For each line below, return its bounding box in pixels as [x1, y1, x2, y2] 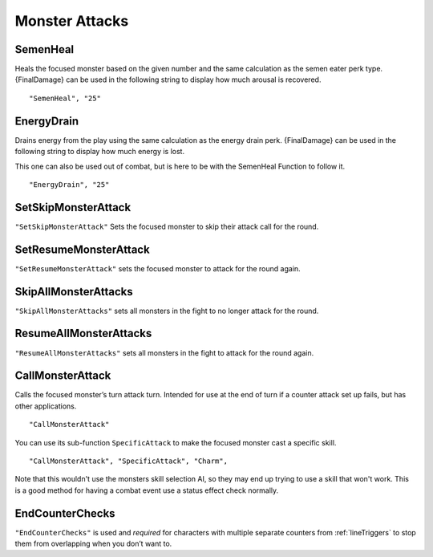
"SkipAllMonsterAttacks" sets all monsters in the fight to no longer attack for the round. [14, 306, 319, 315]
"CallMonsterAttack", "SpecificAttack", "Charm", [29, 457, 229, 466]
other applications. [14, 401, 77, 411]
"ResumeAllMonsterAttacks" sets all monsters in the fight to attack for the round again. [14, 348, 314, 357]
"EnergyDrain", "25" [29, 180, 110, 189]
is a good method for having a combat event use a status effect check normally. [14, 486, 279, 495]
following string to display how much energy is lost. [14, 147, 184, 157]
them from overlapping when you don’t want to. [14, 539, 172, 549]
